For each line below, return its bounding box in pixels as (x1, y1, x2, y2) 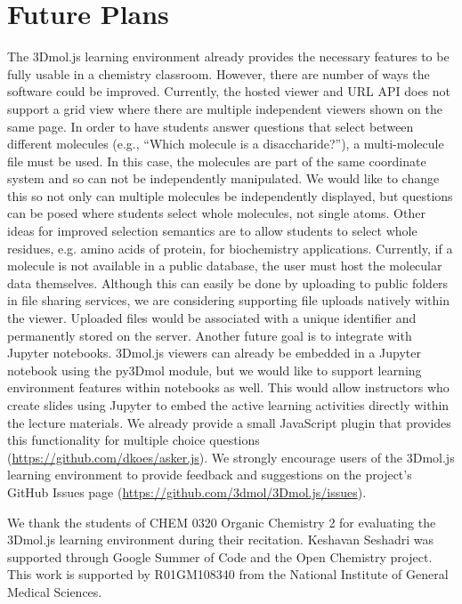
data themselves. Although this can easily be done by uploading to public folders (7, 273, 449, 292)
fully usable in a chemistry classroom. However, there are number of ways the (7, 64, 430, 83)
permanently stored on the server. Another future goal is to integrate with (7, 326, 412, 344)
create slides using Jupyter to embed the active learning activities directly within (7, 396, 450, 414)
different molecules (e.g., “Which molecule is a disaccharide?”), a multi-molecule (7, 134, 444, 153)
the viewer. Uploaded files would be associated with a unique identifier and (7, 309, 417, 327)
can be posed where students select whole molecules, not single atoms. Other (7, 204, 426, 222)
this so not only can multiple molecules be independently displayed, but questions (7, 186, 453, 205)
